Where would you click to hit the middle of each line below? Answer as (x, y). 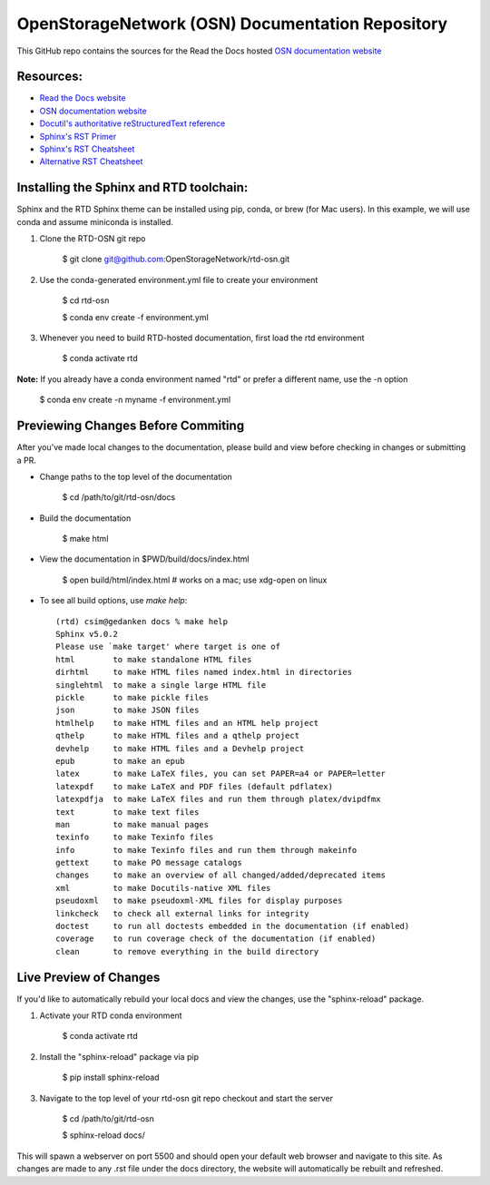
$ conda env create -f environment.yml (135, 317)
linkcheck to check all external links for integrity (182, 913)
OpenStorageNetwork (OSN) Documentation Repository (232, 24)
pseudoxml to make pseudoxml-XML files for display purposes (199, 901)
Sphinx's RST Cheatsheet (87, 149)
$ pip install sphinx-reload (111, 1077)
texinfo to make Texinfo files (135, 837)
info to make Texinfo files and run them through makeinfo (206, 850)
